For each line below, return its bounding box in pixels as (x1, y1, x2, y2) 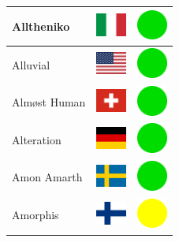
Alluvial (12, 56, 50, 73)
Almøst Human (12, 94, 86, 110)
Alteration (12, 131, 62, 147)
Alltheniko (12, 17, 70, 34)
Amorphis (12, 207, 59, 223)
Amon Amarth (12, 169, 83, 185)
